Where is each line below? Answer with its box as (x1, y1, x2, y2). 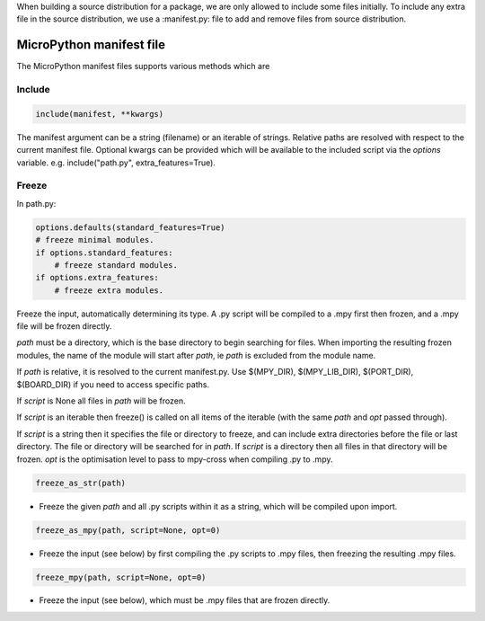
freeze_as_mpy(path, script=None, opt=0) (35, 525, 221, 535)
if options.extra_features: (35, 272, 159, 283)
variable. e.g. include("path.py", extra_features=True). (16, 157, 216, 168)
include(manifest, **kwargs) (35, 109, 164, 119)
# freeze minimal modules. (35, 235, 154, 245)
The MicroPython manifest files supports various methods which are (16, 61, 270, 72)
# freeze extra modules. (54, 285, 164, 296)
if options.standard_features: (35, 247, 174, 258)
